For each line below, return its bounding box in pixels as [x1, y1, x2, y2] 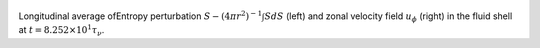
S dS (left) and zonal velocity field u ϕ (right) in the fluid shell [264, 10, 513, 24]
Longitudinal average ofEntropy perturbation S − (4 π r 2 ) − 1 [18, 9, 263, 22]
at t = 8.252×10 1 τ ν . [18, 23, 105, 39]
